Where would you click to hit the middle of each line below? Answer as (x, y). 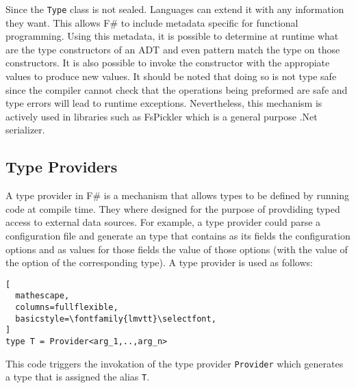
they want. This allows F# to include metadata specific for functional (152, 22)
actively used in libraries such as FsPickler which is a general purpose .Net (162, 116)
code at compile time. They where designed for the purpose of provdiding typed (173, 208)
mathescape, (42, 296)
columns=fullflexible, (67, 308)
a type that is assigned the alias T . (78, 377)
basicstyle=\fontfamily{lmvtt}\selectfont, (116, 319)
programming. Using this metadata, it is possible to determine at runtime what (172, 36)
